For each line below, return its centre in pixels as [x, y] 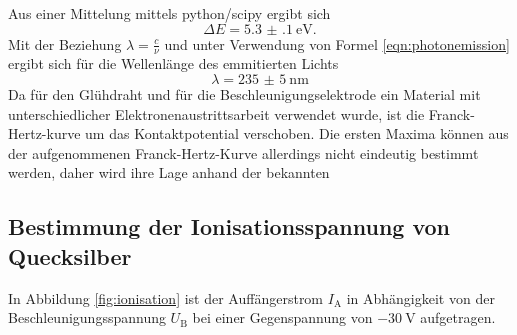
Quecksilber [70, 255]
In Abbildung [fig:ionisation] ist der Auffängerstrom [166, 297]
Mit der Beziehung [65, 43]
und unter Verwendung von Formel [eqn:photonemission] [337, 43]
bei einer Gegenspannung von [282, 317]
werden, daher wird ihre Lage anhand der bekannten [169, 172]
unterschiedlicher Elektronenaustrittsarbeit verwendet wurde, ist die [216, 113]
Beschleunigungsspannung [87, 317]
